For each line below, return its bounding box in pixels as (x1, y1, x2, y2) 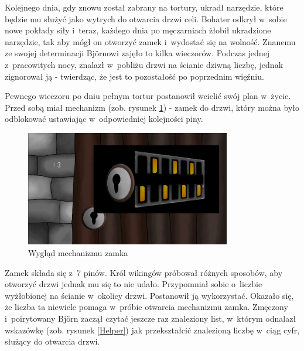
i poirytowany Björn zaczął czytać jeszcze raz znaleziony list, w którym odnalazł (5, 312, 296, 324)
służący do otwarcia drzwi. (5, 335, 100, 347)
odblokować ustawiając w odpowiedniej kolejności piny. (5, 113, 203, 125)
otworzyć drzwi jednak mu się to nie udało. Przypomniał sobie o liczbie (5, 278, 262, 290)
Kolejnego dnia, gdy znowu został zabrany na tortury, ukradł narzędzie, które (5, 1, 283, 13)
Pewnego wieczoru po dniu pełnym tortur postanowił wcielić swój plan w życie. (5, 90, 291, 102)
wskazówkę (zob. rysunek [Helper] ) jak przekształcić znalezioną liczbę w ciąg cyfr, (5, 323, 300, 336)
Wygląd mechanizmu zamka (28, 246, 128, 258)
